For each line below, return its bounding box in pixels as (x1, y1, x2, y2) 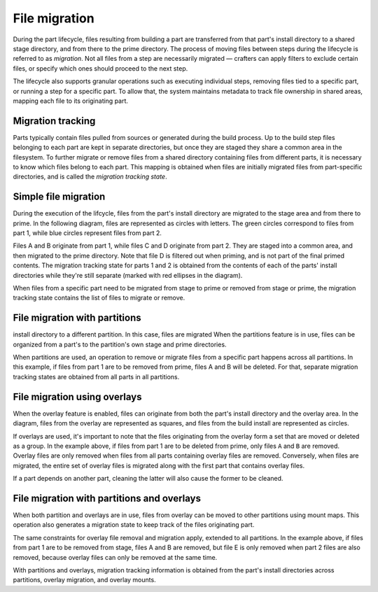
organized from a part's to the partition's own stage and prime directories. (13, 340, 227, 348)
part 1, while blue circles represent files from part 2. (13, 229, 162, 237)
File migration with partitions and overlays (13, 492, 201, 504)
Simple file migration (13, 191, 106, 203)
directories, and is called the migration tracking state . (13, 172, 167, 181)
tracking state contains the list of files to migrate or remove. (13, 294, 185, 302)
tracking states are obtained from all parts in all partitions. (13, 372, 180, 381)
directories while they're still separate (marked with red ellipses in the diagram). (13, 271, 243, 279)
